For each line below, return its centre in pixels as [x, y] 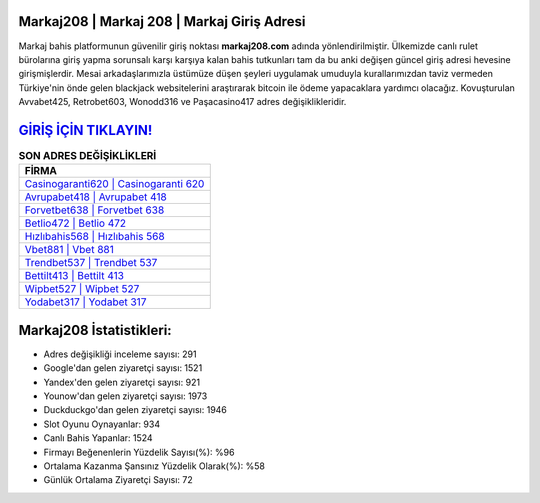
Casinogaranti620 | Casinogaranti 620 [114, 184]
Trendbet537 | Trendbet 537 [91, 263]
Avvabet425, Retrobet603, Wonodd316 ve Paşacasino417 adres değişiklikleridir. [182, 102]
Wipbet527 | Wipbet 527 [82, 289]
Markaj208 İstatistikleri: [95, 330]
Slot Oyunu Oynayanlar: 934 [101, 424]
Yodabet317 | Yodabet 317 [85, 302]
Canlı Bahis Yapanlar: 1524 [98, 438]
